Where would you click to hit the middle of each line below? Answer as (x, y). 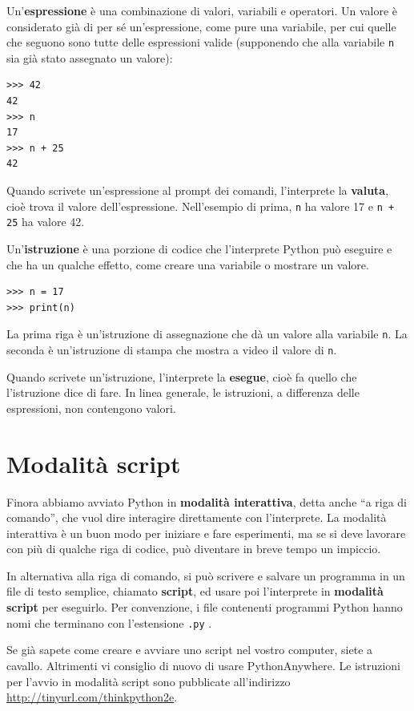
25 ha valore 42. (46, 222)
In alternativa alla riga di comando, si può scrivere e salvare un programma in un (206, 575)
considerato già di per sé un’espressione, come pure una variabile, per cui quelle (201, 26)
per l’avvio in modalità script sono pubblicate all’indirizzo (149, 681)
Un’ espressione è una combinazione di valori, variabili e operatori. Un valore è (202, 10)
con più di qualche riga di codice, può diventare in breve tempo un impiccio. (194, 549)
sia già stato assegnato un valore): (90, 57)
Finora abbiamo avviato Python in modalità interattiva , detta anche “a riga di (207, 501)
